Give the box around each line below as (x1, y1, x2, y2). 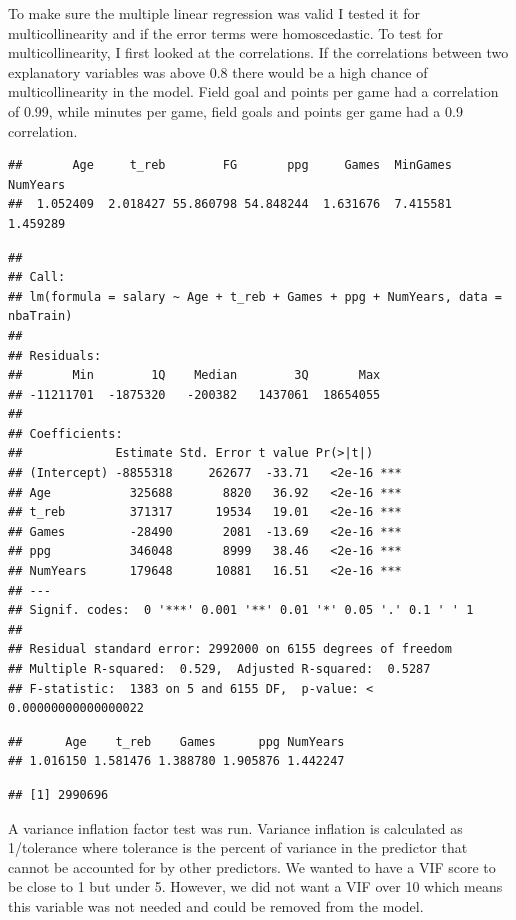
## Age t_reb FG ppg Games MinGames (8, 158, 452, 173)
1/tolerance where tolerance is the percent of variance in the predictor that (8, 837, 468, 858)
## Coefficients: (8, 426, 123, 441)
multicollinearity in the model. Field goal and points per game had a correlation (8, 81, 499, 102)
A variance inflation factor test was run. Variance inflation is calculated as (8, 817, 463, 838)
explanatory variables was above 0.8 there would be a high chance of (8, 61, 428, 82)
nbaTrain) (8, 309, 73, 324)
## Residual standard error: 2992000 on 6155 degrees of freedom (8, 642, 452, 657)
